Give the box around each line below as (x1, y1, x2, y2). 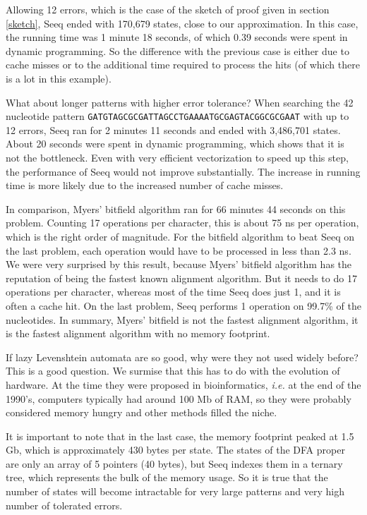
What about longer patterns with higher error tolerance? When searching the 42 (6, 95, 354, 109)
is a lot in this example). (6, 71, 112, 85)
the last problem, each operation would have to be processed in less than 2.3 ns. (6, 243, 351, 257)
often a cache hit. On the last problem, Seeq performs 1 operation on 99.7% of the (6, 298, 361, 313)
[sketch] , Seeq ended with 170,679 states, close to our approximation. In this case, (6, 16, 359, 30)
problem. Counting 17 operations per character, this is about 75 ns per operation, (6, 215, 359, 230)
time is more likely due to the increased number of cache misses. (6, 178, 284, 193)
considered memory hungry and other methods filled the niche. (6, 405, 277, 420)
